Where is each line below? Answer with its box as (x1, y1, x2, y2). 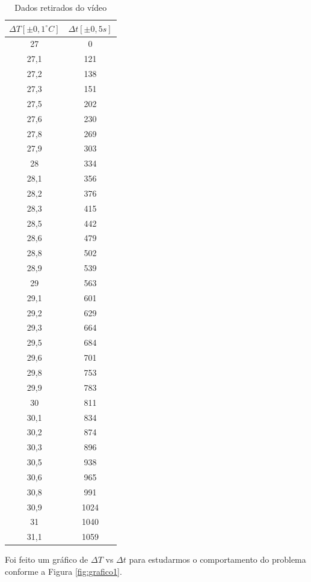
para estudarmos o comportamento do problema (129, 553, 306, 566)
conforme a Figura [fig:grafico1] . (5, 565, 122, 577)
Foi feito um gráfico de (5, 553, 88, 566)
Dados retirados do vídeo (14, 1, 107, 13)
